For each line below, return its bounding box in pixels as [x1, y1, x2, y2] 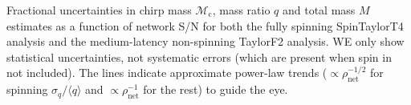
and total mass [282, 2, 356, 18]
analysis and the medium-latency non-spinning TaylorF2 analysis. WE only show [6, 33, 405, 50]
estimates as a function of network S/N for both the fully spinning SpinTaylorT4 [6, 17, 404, 34]
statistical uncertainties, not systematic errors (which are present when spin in [6, 48, 392, 65]
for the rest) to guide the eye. [143, 81, 288, 98]
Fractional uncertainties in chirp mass [6, 2, 192, 18]
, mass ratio [212, 2, 271, 18]
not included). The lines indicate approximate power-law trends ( [6, 64, 328, 81]
